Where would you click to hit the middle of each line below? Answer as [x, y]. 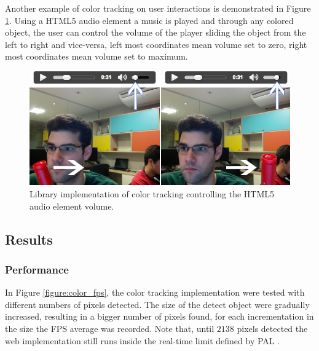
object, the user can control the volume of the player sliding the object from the [156, 32]
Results [29, 239]
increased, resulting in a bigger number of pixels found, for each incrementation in [159, 316]
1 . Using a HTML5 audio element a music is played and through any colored [149, 20]
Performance [37, 269]
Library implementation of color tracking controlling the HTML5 [152, 194]
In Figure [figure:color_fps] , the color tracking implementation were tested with [155, 292]
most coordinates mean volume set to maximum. [96, 56]
